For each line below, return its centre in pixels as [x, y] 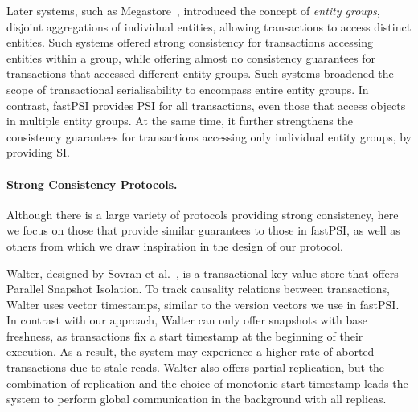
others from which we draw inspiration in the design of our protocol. [175, 245]
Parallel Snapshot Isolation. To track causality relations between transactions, [198, 289]
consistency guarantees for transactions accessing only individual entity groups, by [209, 136]
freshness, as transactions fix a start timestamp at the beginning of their [185, 335]
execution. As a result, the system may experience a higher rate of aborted [191, 351]
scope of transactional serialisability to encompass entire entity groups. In [188, 89]
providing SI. [39, 152]
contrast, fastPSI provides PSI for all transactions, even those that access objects [206, 105]
